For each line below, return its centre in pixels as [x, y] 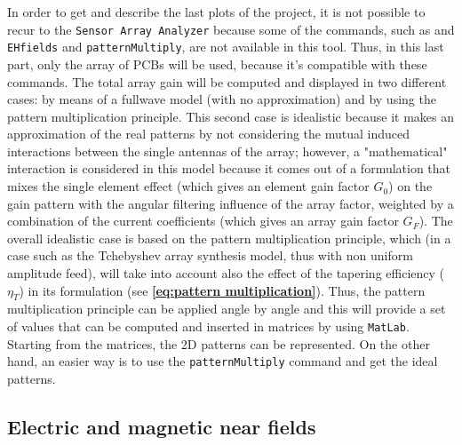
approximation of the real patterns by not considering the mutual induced [209, 134]
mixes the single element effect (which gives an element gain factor [188, 186]
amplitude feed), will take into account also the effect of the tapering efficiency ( [226, 273]
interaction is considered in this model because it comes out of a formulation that [229, 168]
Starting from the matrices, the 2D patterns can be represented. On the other [219, 343]
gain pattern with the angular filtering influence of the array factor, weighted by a [231, 203]
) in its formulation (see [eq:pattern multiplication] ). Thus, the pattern [222, 290]
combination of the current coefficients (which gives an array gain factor [203, 221]
